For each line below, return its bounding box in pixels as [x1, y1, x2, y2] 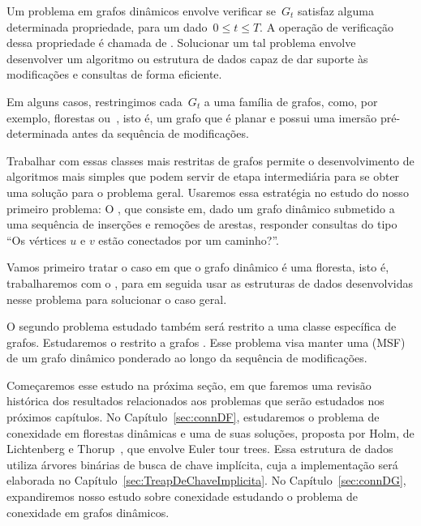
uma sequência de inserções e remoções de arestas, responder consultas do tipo [6, 216, 397, 233]
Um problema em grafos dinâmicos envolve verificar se [6, 2, 277, 19]
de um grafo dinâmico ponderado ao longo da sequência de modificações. [6, 349, 367, 366]
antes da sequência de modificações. [71, 125, 249, 142]
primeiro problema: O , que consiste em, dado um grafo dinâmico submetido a [6, 199, 395, 216]
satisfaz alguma [298, 2, 374, 19]
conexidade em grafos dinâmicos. [6, 503, 170, 520]
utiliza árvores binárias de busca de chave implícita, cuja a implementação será [6, 455, 398, 473]
